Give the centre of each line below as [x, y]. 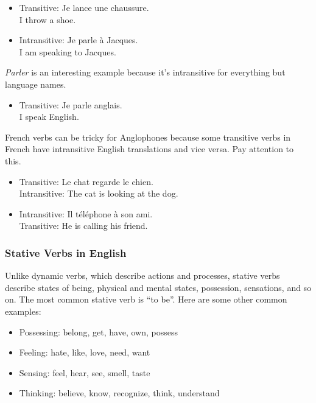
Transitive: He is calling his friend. [83, 226]
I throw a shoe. [47, 19]
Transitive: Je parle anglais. [71, 104]
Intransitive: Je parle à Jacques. [79, 40]
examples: [23, 311]
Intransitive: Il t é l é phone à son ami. [86, 213]
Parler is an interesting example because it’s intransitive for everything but [145, 72]
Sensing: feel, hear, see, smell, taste [85, 372]
